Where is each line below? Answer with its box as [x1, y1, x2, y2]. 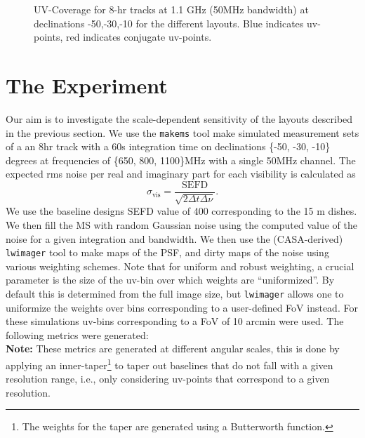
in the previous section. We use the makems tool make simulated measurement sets [6, 125, 359, 140]
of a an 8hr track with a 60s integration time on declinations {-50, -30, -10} [6, 139, 331, 154]
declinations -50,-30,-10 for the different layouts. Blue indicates [34, 15, 304, 30]
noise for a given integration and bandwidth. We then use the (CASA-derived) [6, 231, 343, 246]
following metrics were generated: [6, 327, 149, 342]
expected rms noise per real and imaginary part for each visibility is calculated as [6, 166, 356, 181]
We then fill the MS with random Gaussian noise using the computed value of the [6, 217, 357, 232]
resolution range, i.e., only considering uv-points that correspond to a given [6, 371, 330, 386]
